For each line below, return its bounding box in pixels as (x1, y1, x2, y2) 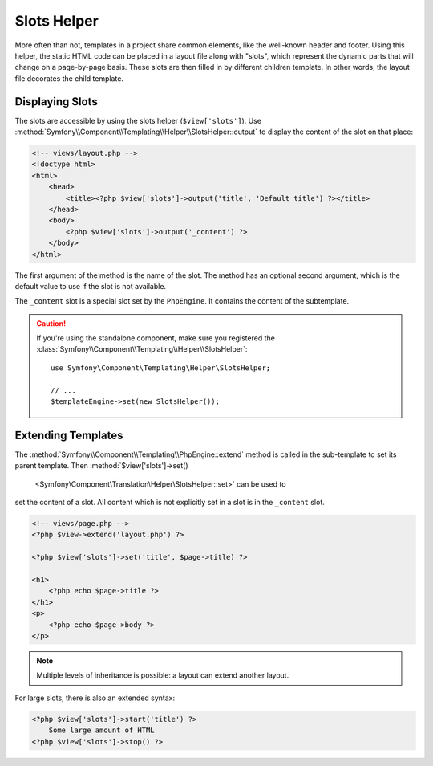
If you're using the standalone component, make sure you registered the (36, 333, 276, 343)
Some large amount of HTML (48, 726, 156, 735)
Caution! (36, 318, 67, 328)
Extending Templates (14, 428, 123, 442)
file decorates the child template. (14, 73, 124, 84)
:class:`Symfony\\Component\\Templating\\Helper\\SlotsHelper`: (36, 344, 248, 354)
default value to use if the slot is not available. (14, 281, 167, 291)
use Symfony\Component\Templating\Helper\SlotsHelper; (51, 363, 271, 373)
